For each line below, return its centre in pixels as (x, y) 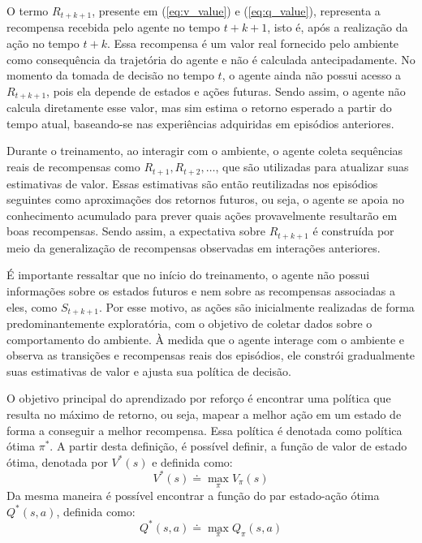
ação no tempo (43, 43)
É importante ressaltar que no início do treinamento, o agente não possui (188, 275)
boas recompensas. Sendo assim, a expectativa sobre (136, 231)
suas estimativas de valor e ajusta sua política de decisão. (149, 371)
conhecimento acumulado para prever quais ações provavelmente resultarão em (202, 215)
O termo (28, 11)
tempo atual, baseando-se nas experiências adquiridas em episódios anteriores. (200, 123)
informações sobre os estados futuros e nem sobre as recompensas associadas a (201, 290)
